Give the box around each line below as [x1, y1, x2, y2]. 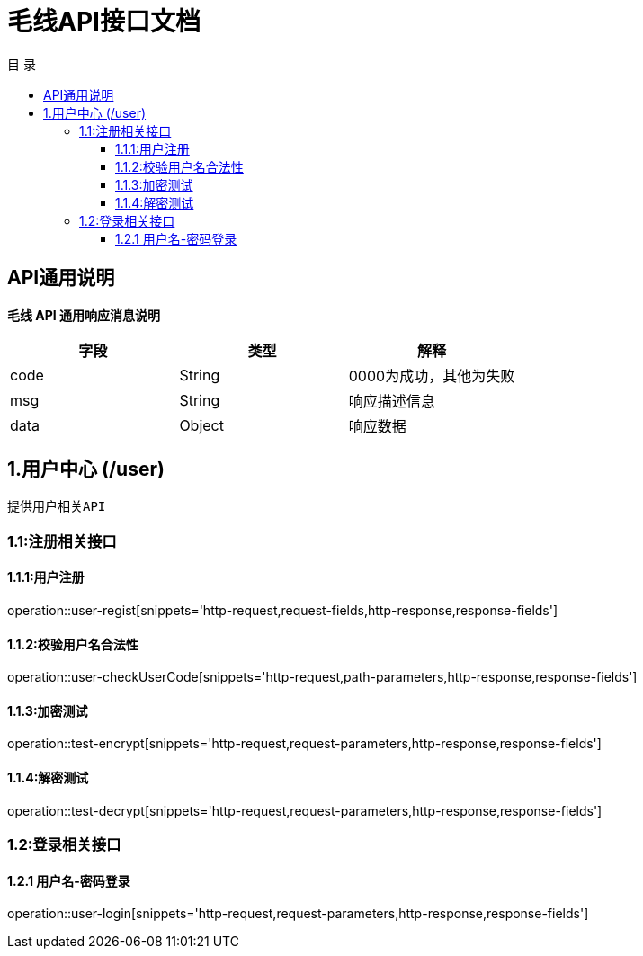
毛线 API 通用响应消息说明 [7, 307, 161, 323]
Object [179, 415, 224, 434]
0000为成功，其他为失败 [348, 366, 515, 385]
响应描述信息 [348, 391, 435, 410]
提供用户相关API [7, 499, 106, 514]
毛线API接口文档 [7, 6, 201, 37]
